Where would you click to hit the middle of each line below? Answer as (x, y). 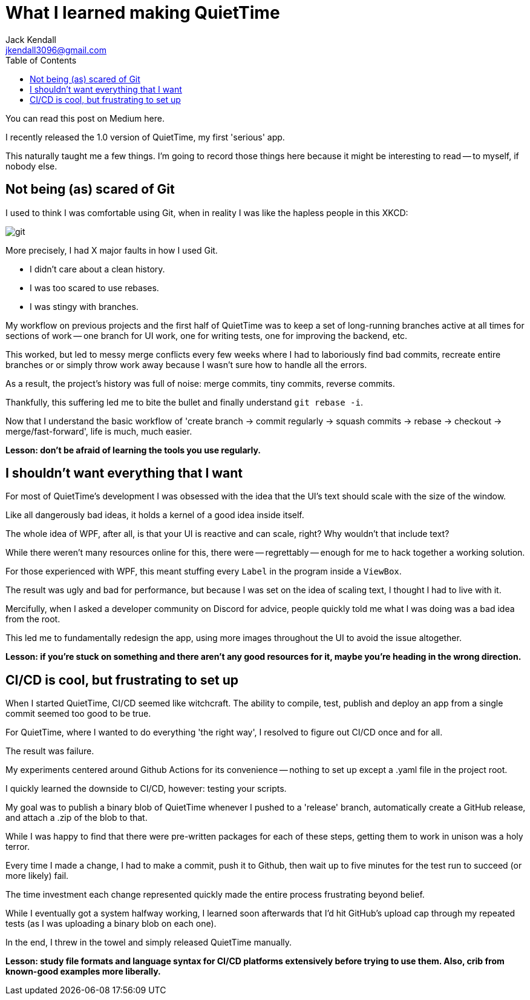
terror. (18, 847)
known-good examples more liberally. (83, 972)
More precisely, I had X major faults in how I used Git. (112, 250)
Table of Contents (41, 60)
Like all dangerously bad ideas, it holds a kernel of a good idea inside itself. (155, 515)
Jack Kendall (31, 39)
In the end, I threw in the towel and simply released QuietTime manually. (149, 942)
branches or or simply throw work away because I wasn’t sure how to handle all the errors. (186, 364)
